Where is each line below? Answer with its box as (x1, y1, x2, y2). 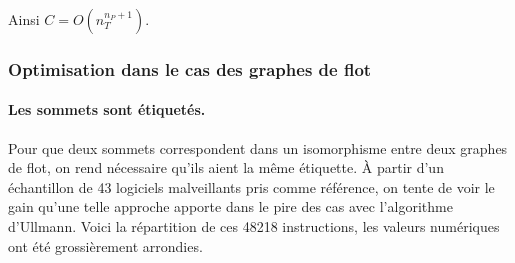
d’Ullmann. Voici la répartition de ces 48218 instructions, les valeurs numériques (8, 216, 500, 237)
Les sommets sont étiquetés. (8, 99, 206, 120)
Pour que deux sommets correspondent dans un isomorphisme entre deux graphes (8, 137, 508, 158)
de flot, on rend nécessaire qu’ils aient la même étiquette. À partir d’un (8, 157, 444, 178)
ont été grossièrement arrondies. (8, 235, 203, 256)
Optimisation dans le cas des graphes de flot (8, 56, 372, 81)
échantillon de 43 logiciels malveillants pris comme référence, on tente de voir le (8, 176, 495, 197)
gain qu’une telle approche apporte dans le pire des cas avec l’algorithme (8, 196, 453, 217)
